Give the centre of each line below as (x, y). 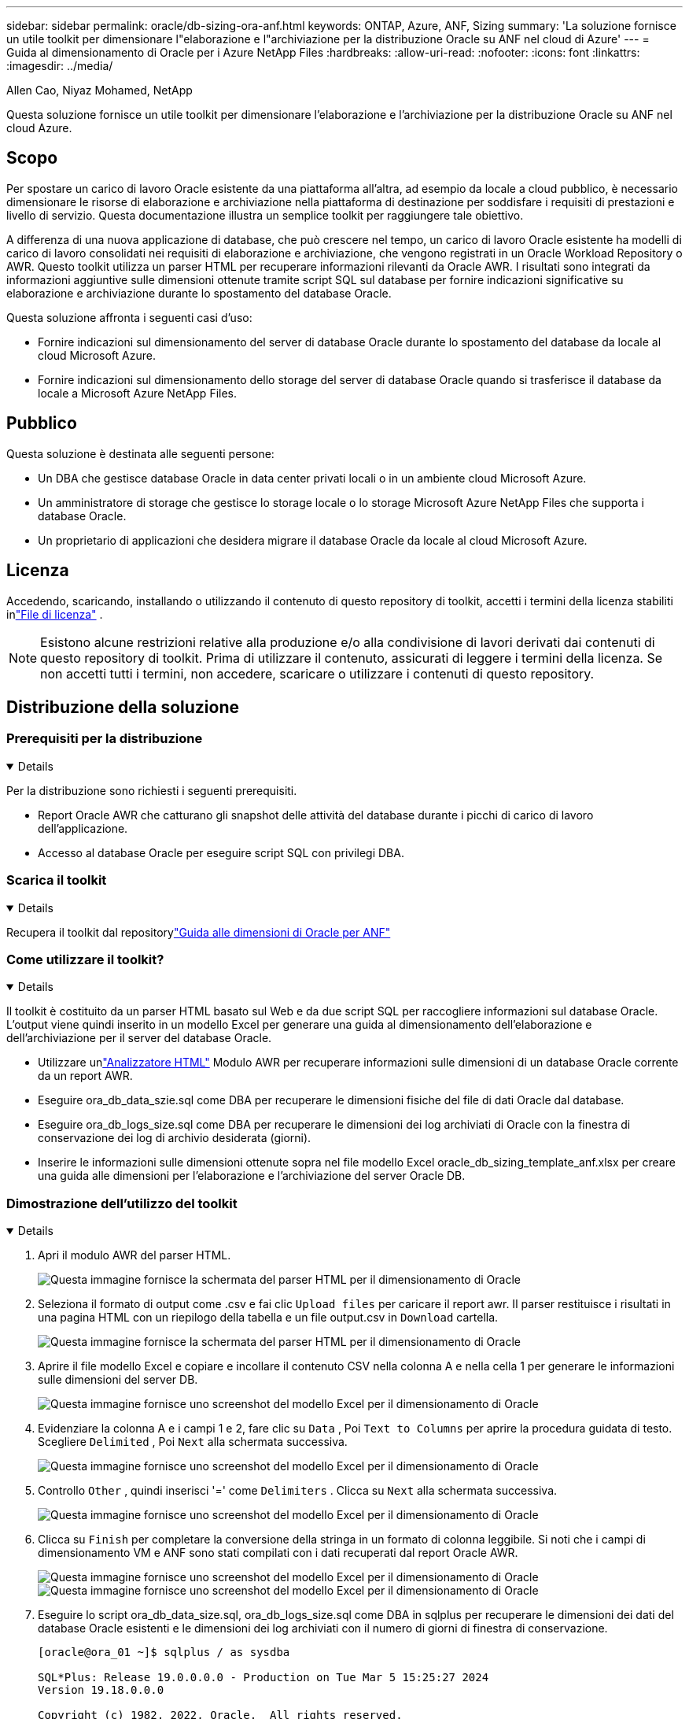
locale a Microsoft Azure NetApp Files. (138, 393)
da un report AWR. (85, 1076)
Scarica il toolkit (57, 880)
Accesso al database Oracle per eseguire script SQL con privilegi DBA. (221, 852)
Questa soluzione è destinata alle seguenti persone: (140, 453)
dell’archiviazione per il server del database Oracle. (139, 1038)
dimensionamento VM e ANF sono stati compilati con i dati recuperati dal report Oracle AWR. (278, 1553)
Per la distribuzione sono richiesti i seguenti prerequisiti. (152, 790)
